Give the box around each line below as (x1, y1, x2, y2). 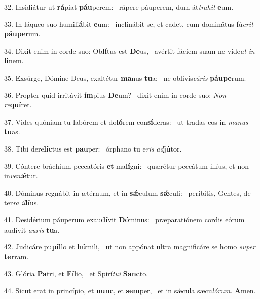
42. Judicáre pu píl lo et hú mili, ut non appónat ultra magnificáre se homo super (4, 241, 255, 252)
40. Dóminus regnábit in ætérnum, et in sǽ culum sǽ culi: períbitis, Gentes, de (4, 187, 251, 198)
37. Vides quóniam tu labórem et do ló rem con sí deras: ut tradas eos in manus (4, 116, 248, 127)
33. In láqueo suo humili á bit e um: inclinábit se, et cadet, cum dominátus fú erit (4, 18, 253, 29)
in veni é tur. (4, 170, 38, 181)
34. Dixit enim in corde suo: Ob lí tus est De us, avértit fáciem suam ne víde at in (4, 45, 255, 56)
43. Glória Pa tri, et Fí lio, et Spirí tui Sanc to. (4, 268, 148, 279)
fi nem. (4, 55, 24, 66)
